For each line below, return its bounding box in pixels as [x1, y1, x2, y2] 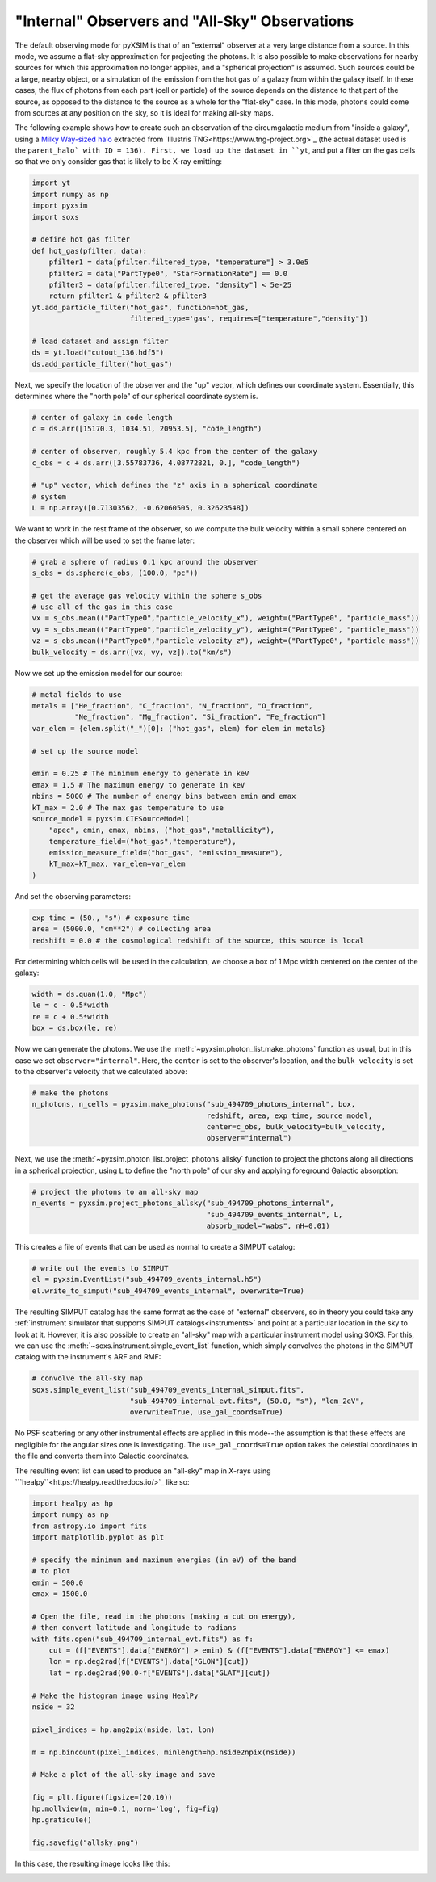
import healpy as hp [31, 1498, 113, 1508]
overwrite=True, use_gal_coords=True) [129, 1408, 283, 1417]
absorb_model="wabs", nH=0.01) [206, 1221, 330, 1230]
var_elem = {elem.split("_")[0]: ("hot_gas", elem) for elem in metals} [31, 724, 326, 733]
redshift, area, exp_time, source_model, [206, 1111, 373, 1120]
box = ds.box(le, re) [31, 1023, 118, 1033]
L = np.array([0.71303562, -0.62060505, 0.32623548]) [31, 503, 249, 513]
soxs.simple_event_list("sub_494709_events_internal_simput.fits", [31, 1385, 305, 1394]
